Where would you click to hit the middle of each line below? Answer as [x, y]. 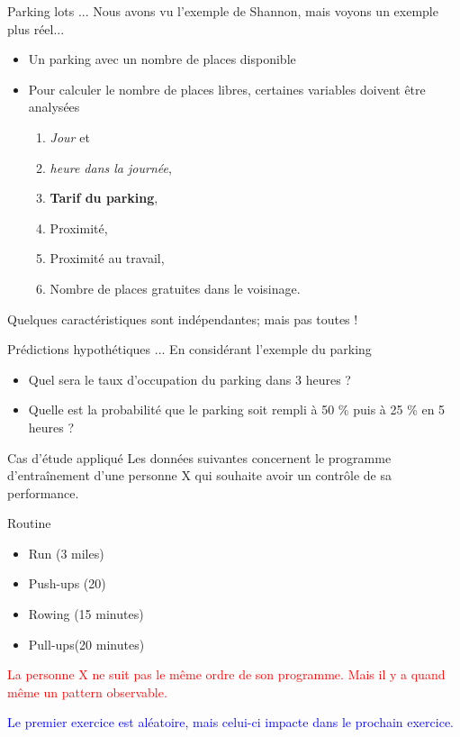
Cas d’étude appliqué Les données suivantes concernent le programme [199, 457]
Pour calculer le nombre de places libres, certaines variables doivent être [227, 89]
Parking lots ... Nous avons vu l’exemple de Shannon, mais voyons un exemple [223, 11]
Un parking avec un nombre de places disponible [162, 59]
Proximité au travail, [107, 258]
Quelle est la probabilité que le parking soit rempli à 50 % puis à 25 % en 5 [237, 409]
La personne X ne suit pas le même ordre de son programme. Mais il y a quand [226, 674]
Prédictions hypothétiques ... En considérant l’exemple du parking [189, 349]
